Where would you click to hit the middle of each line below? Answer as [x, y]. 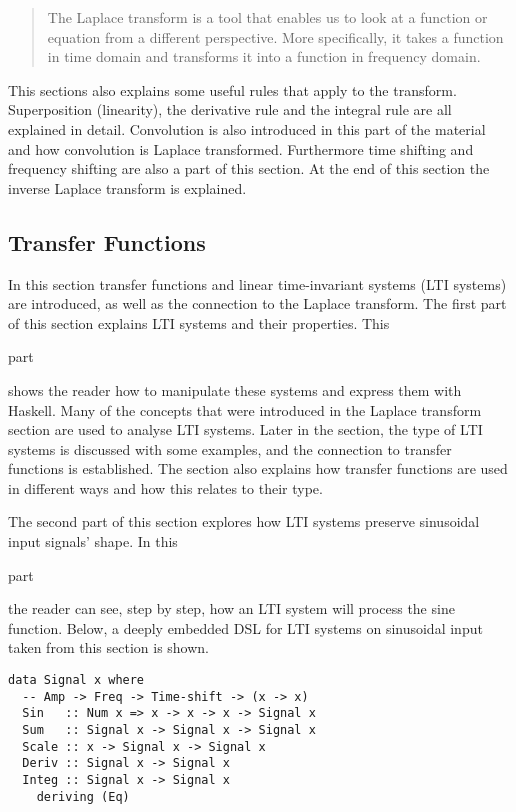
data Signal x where [76, 680]
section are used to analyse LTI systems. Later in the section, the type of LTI [245, 429]
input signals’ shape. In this [93, 541]
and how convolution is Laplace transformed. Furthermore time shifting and [241, 148]
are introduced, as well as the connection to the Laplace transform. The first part [257, 303]
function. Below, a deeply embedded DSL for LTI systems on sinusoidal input [245, 627]
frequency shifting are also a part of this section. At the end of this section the [249, 168]
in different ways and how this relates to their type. [165, 487]
